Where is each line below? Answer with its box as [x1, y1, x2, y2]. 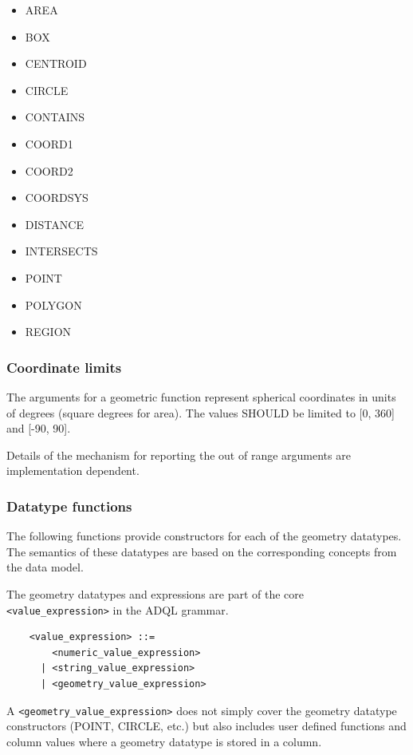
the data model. [6, 559, 84, 575]
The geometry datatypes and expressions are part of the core [6, 585, 305, 602]
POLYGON [25, 296, 82, 313]
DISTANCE [25, 215, 84, 232]
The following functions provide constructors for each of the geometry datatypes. [6, 528, 402, 544]
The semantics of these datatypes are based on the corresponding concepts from [6, 543, 397, 559]
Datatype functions [6, 496, 132, 516]
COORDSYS [25, 189, 88, 206]
